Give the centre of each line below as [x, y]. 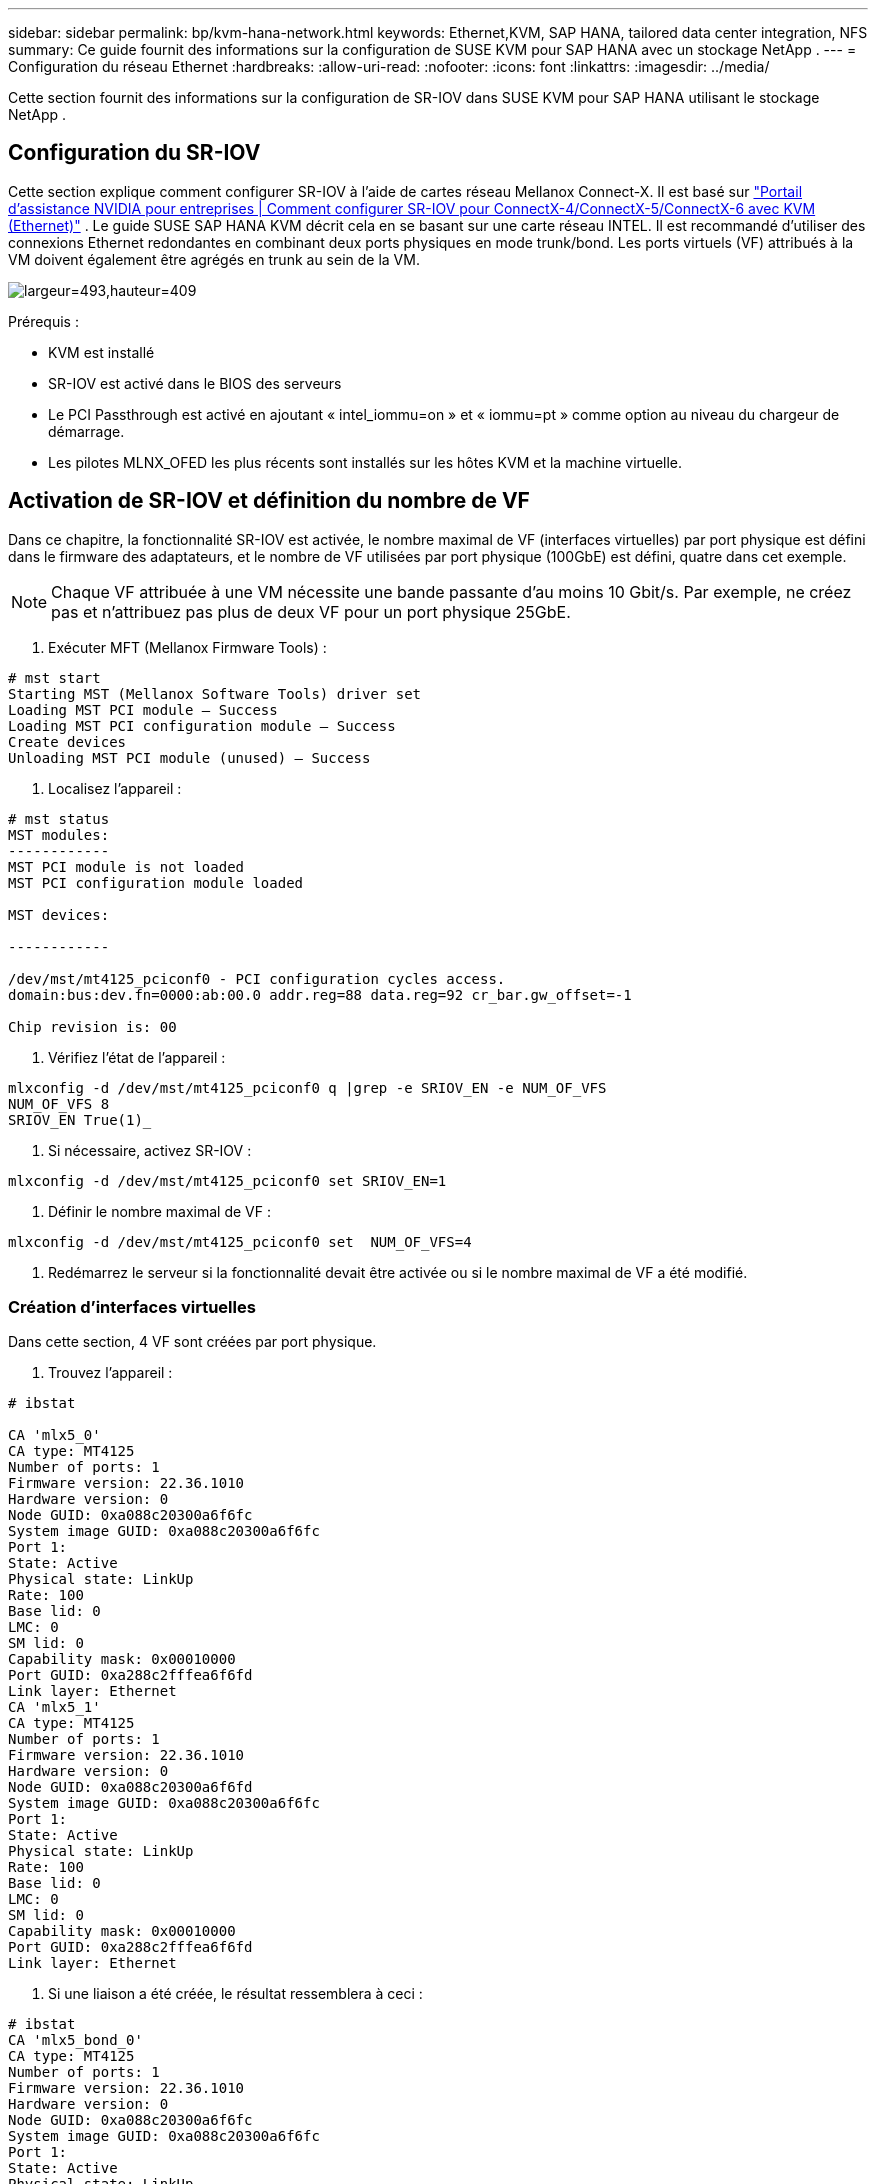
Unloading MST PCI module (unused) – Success [189, 757]
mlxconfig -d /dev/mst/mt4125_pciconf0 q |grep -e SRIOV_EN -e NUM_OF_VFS [307, 1087]
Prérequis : [43, 321]
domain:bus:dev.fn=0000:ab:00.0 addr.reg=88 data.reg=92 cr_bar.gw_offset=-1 [320, 994]
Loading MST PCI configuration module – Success [202, 725]
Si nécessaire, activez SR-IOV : [150, 1150]
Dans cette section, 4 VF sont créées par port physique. [192, 1342]
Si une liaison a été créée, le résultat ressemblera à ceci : [235, 1994]
